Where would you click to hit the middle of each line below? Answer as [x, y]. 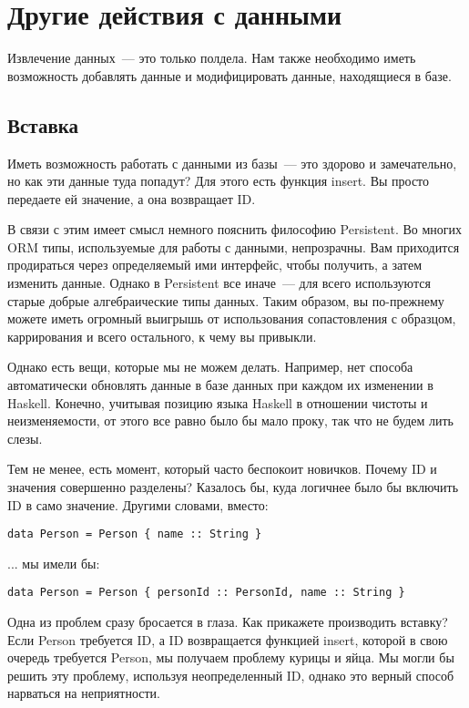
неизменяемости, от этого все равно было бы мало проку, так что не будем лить [230, 421]
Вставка [43, 124]
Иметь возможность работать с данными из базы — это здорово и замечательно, [232, 163]
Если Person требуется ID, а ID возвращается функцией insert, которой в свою [228, 639]
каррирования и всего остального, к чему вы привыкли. [162, 336]
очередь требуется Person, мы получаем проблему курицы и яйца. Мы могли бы [231, 657]
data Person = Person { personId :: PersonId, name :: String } [206, 593]
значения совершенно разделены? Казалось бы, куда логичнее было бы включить [233, 487]
